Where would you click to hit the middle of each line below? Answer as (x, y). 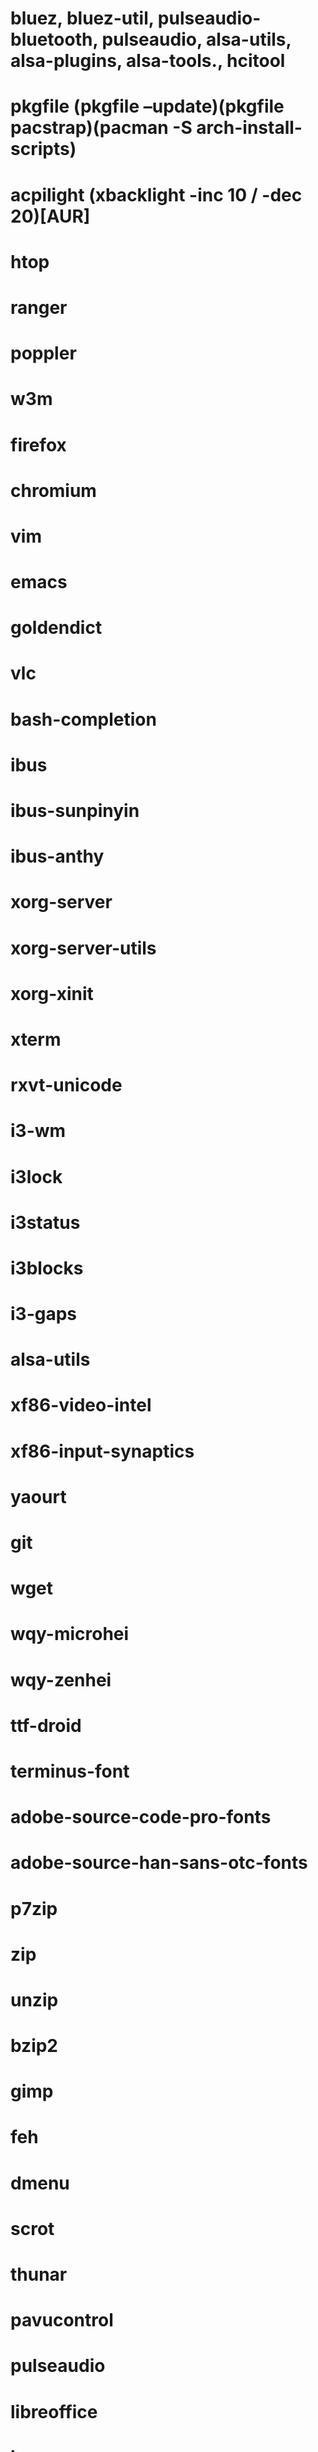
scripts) (43, 149)
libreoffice (54, 2411)
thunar (39, 2274)
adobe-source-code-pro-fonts (141, 1817)
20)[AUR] (50, 216)
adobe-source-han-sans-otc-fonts (159, 1863)
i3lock (36, 1176)
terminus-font (70, 1771)
